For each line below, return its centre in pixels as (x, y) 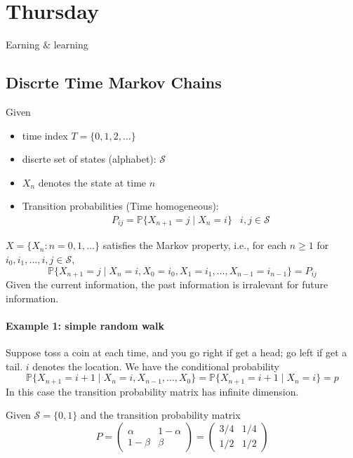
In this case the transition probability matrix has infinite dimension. (152, 391)
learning (71, 45)
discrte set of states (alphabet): (89, 159)
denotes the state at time (92, 182)
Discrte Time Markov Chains (114, 82)
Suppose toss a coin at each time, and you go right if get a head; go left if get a (176, 352)
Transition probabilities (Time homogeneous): (120, 206)
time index (45, 135)
